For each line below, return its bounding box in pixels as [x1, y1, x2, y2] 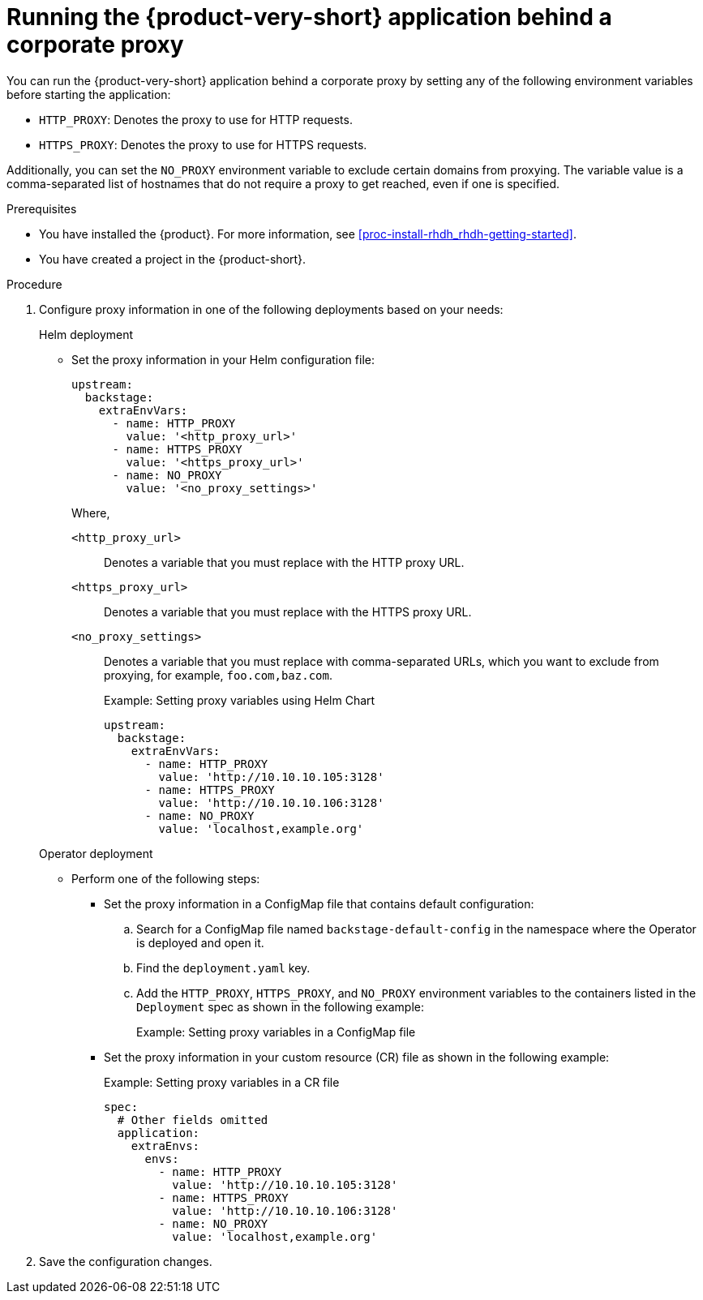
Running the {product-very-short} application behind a [6, 3, 612, 31]
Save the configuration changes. [39, 1254, 212, 1268]
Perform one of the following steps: [71, 871, 260, 886]
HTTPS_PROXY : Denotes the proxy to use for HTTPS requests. [39, 137, 367, 152]
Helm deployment [39, 327, 134, 341]
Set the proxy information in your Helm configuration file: [71, 352, 375, 367]
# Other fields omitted [117, 1113, 268, 1126]
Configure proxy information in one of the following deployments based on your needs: [39, 302, 504, 316]
